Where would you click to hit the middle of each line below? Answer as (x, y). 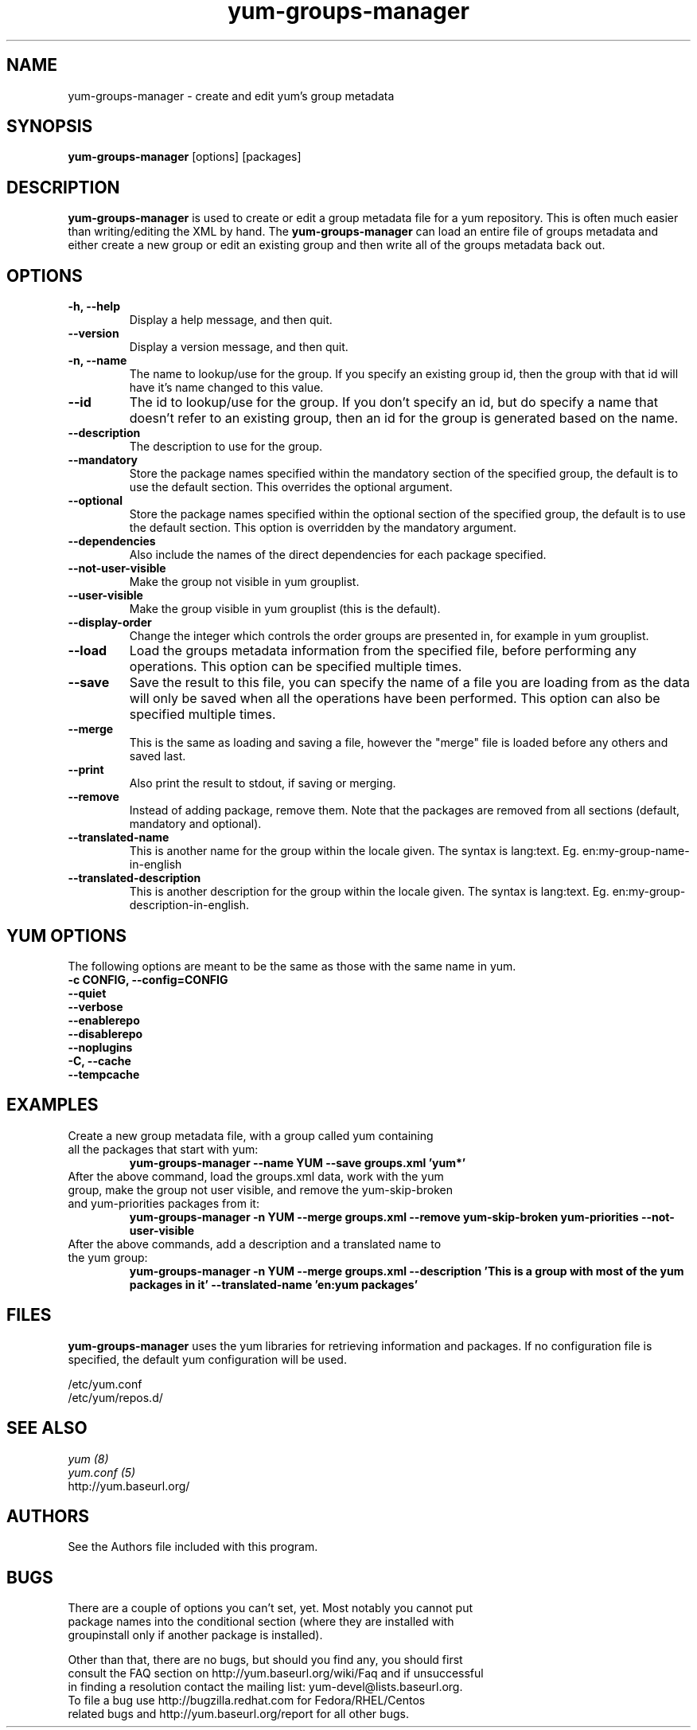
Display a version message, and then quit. (239, 347)
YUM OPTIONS (66, 935)
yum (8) (88, 1459)
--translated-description (134, 878)
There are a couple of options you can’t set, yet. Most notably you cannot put (271, 1608)
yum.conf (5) (102, 1472)
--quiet (87, 993)
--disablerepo (105, 1033)
